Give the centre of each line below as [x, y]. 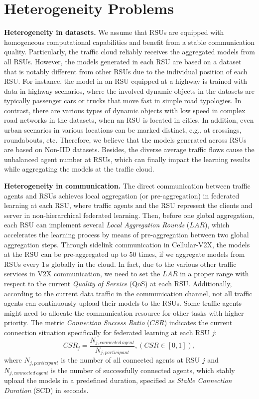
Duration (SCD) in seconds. [46, 390]
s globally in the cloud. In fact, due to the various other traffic [141, 264]
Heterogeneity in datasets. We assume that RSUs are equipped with [114, 32]
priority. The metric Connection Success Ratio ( [77, 322]
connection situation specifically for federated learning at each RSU [107, 332]
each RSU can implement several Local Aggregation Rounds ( [97, 225]
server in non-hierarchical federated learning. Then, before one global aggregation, [129, 215]
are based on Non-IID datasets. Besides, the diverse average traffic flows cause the [129, 149]
